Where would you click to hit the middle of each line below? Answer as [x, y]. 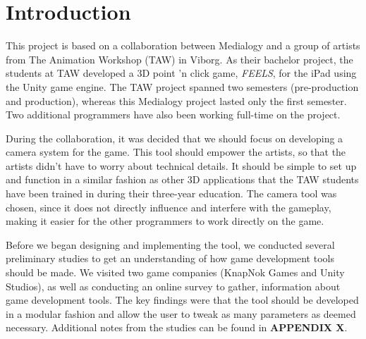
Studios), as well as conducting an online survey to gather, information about [173, 286]
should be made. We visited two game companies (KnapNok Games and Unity [175, 272]
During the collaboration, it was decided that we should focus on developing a [175, 138]
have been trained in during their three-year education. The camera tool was [171, 193]
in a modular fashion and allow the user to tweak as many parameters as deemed [181, 313]
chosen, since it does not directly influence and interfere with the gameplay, [169, 207]
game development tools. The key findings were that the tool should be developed [182, 300]
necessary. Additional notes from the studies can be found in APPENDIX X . [177, 327]
